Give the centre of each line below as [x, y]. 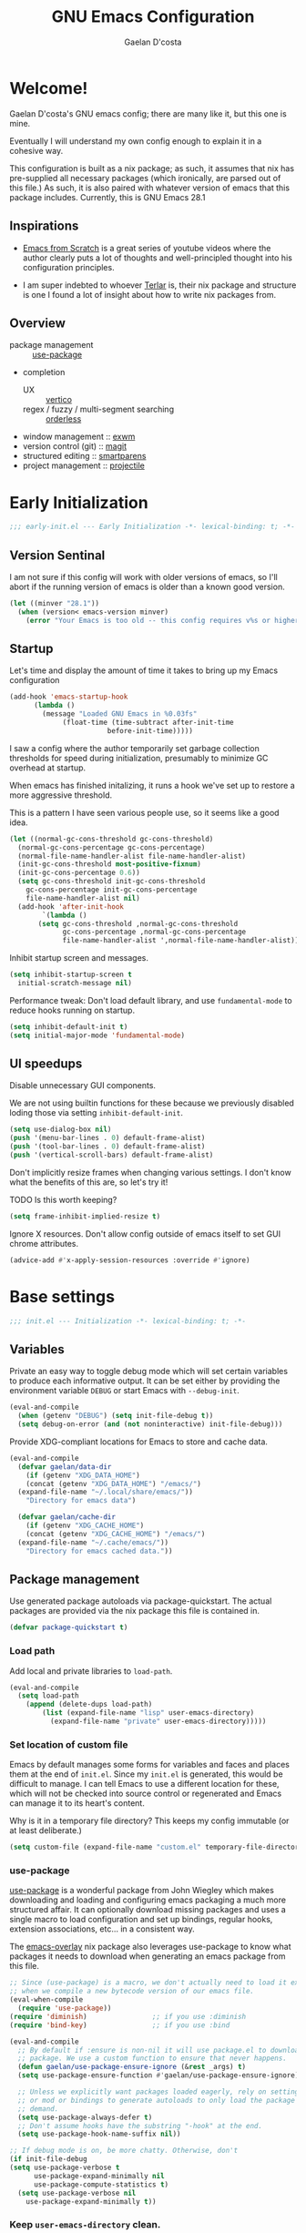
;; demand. [38, 2109]
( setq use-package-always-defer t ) [85, 2117]
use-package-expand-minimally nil [99, 2176]
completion [44, 372]
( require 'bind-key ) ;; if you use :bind [120, 2025]
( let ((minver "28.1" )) [55, 603]
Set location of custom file [69, 1744]
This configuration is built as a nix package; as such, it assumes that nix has [152, 168]
